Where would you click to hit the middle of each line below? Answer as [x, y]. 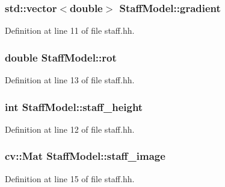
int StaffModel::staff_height [74, 106]
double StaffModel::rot [61, 57]
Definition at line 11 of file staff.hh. [70, 30]
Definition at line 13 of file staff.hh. [70, 80]
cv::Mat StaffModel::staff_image [85, 156]
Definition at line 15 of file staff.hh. [70, 178]
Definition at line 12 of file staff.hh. [70, 129]
